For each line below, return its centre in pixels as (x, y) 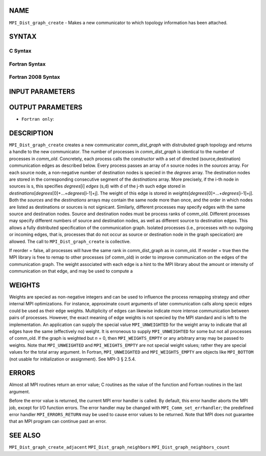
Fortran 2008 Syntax (34, 77)
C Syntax (20, 51)
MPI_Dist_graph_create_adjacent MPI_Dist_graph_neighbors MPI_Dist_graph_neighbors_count (119, 447)
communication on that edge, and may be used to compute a (71, 271)
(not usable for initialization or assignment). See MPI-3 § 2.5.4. (73, 359)
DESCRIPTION (31, 133)
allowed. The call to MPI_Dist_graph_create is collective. (70, 241)
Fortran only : (38, 119)
